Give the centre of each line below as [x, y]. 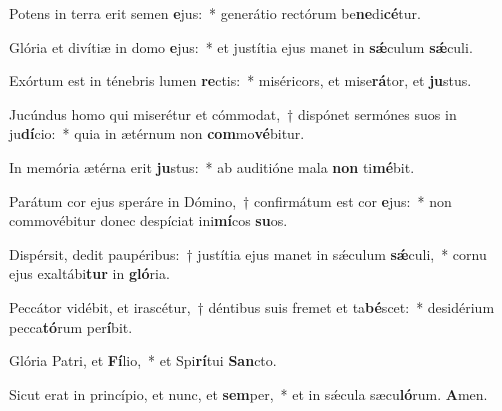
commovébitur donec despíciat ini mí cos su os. [148, 220]
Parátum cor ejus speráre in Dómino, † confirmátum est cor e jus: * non [230, 200]
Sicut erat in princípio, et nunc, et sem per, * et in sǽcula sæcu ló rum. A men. [248, 393]
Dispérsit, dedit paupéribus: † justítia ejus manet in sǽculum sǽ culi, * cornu [248, 253]
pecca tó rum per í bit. [71, 326]
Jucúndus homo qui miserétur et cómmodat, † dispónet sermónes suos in [233, 113]
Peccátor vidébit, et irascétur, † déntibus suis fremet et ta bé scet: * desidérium [252, 306]
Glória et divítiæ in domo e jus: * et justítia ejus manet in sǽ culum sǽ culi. [241, 46]
